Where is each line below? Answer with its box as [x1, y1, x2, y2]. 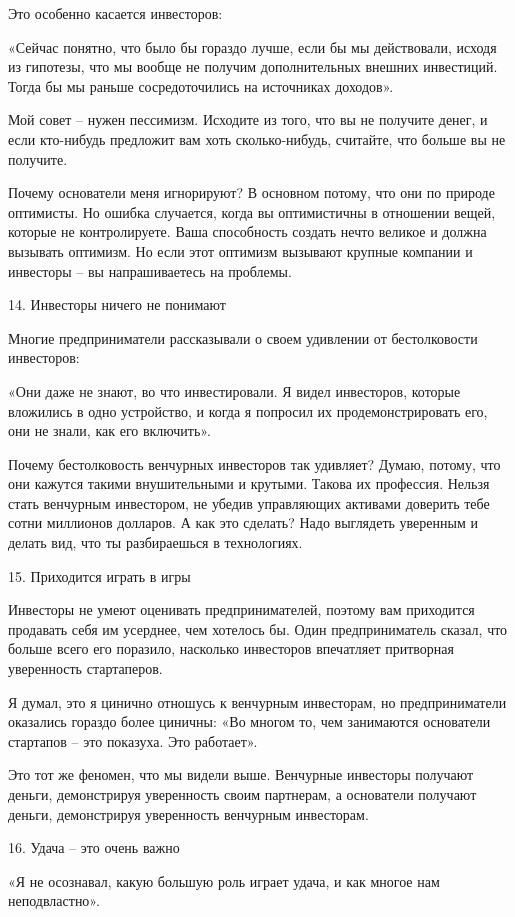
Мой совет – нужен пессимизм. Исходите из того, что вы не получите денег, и [8, 109, 488, 130]
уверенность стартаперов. [8, 658, 163, 679]
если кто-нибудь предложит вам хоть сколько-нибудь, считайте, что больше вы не [8, 128, 506, 149]
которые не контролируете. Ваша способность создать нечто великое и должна [8, 221, 487, 242]
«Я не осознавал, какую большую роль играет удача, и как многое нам [8, 870, 440, 891]
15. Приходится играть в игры [8, 565, 191, 586]
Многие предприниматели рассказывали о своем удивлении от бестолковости [8, 327, 478, 348]
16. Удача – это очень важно [8, 837, 180, 858]
